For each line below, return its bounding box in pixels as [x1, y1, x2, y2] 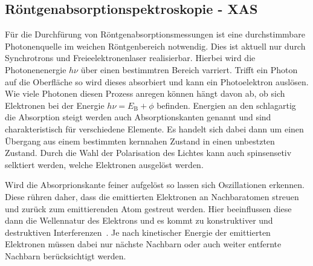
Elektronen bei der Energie [5, 99, 105, 111]
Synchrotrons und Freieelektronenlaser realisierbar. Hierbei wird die [5, 51, 256, 64]
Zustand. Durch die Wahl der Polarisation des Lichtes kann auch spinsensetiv [5, 146, 292, 159]
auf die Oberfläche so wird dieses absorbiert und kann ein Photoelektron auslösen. [5, 75, 309, 88]
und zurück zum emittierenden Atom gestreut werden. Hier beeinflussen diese [5, 202, 292, 215]
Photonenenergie [5, 63, 66, 76]
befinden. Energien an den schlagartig [156, 99, 296, 111]
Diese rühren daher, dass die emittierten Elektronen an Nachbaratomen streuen [5, 190, 299, 203]
